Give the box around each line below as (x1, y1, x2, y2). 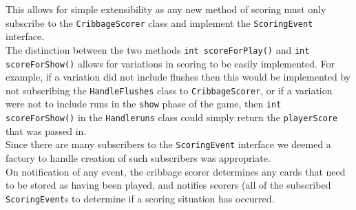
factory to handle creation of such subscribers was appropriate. (6, 150, 271, 165)
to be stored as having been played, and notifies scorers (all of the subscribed (6, 178, 331, 192)
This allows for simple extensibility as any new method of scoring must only (6, 2, 326, 16)
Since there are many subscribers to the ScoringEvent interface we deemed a (6, 137, 331, 151)
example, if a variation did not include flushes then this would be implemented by (6, 70, 351, 84)
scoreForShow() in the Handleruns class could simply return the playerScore (6, 110, 338, 125)
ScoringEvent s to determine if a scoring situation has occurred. (6, 191, 275, 205)
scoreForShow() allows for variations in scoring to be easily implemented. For (6, 56, 335, 70)
